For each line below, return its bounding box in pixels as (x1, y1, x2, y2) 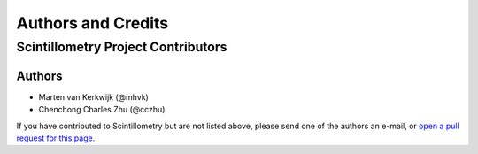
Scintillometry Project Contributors (16, 39, 227, 55)
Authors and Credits (16, 13, 169, 33)
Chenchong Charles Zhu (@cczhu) (38, 104, 166, 115)
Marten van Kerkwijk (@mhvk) (38, 91, 150, 102)
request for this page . (16, 133, 96, 143)
